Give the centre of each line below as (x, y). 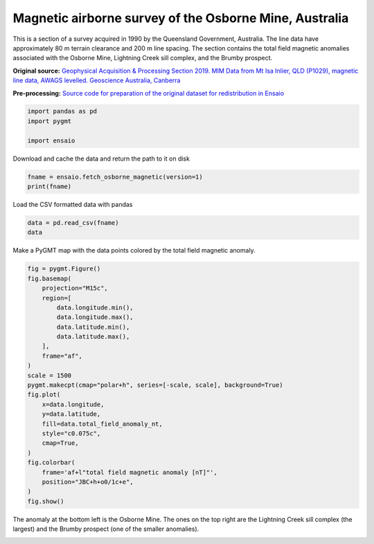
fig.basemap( (50, 278)
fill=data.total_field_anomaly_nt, (102, 424)
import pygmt (50, 121)
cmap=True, (60, 443)
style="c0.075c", (71, 433)
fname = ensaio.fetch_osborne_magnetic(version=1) (115, 177)
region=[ (57, 298)
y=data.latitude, (71, 414)
